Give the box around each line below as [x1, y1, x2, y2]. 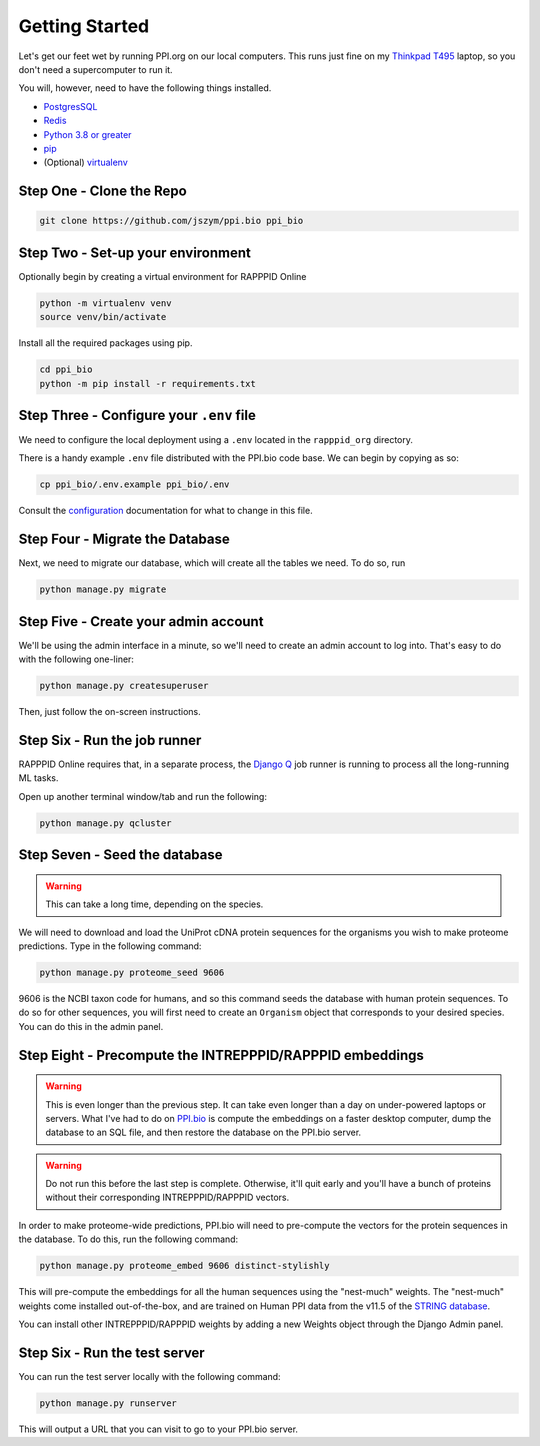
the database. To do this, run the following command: [18, 1233, 239, 1245]
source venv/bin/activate [39, 311, 167, 323]
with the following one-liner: [18, 653, 135, 665]
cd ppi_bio [39, 364, 93, 375]
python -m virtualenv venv [39, 297, 172, 309]
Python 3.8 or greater [43, 128, 132, 140]
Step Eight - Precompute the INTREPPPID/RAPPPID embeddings [18, 1046, 425, 1064]
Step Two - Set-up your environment [18, 244, 252, 261]
